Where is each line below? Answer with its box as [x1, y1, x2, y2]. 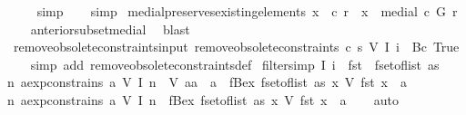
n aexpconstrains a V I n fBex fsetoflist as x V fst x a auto [7, 90, 400, 109]
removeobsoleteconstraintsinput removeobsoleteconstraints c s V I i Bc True [13, 37, 460, 56]
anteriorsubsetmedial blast [30, 19, 190, 38]
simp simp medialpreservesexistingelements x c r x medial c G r [36, 2, 458, 20]
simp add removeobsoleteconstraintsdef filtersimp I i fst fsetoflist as [30, 54, 440, 73]
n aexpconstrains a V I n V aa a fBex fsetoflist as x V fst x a [7, 72, 407, 91]
